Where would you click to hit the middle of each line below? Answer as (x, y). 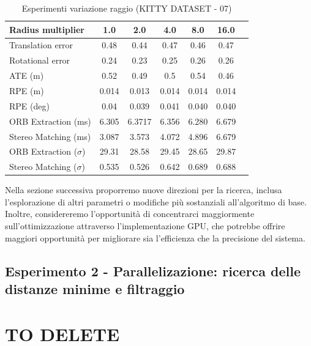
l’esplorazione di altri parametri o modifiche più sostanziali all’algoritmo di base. (156, 201)
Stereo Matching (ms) (50, 136)
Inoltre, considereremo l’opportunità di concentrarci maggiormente (130, 214)
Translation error (41, 45)
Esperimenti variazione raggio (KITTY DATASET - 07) (127, 8)
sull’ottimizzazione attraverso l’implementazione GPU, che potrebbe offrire (145, 226)
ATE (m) (27, 75)
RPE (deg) (29, 105)
